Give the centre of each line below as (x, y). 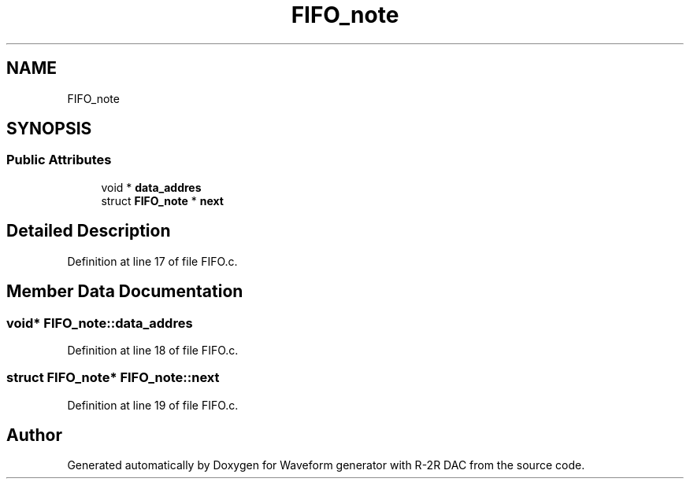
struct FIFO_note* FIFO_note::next (113, 378)
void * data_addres (151, 187)
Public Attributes (59, 160)
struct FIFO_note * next (162, 200)
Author (34, 435)
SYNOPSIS (49, 129)
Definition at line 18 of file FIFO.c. (153, 350)
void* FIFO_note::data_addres (100, 323)
